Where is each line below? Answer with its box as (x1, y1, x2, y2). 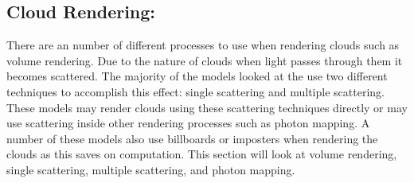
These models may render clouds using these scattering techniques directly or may (6, 99, 408, 115)
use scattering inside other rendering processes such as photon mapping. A (6, 115, 370, 131)
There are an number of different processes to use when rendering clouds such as (6, 37, 400, 53)
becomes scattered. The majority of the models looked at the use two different (6, 68, 388, 84)
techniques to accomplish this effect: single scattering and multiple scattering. (6, 83, 385, 99)
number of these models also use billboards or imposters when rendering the (6, 130, 378, 146)
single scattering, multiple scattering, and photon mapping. (6, 161, 295, 177)
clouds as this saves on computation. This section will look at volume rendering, (6, 146, 397, 162)
